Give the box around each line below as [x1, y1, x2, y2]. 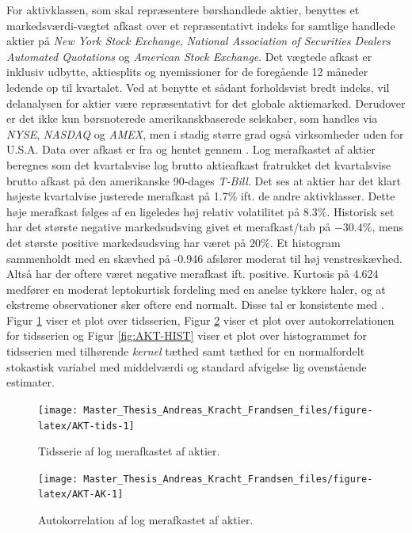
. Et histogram [269, 234, 341, 250]
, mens [372, 219, 404, 235]
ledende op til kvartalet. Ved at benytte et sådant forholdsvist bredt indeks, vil [6, 78, 390, 95]
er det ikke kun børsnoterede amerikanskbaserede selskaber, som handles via [6, 110, 378, 127]
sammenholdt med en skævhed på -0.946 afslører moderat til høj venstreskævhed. [6, 249, 402, 266]
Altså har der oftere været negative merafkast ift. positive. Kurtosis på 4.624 [6, 265, 379, 282]
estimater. [6, 374, 55, 390]
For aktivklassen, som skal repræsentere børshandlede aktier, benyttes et [6, 2, 360, 17]
